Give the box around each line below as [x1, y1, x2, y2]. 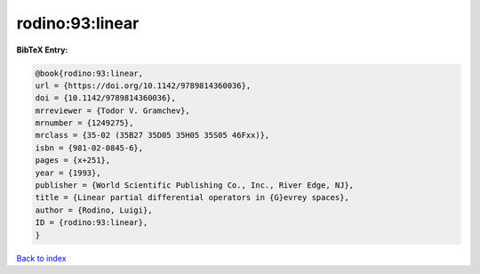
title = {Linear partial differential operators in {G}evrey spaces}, [35, 192, 350, 203]
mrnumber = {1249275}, [35, 118, 134, 128]
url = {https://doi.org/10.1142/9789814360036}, [35, 80, 252, 91]
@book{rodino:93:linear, [35, 68, 144, 78]
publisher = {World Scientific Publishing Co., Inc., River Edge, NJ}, [35, 181, 355, 190]
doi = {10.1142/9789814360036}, [35, 93, 177, 103]
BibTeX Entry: [16, 44, 68, 55]
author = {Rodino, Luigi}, [35, 205, 153, 215]
